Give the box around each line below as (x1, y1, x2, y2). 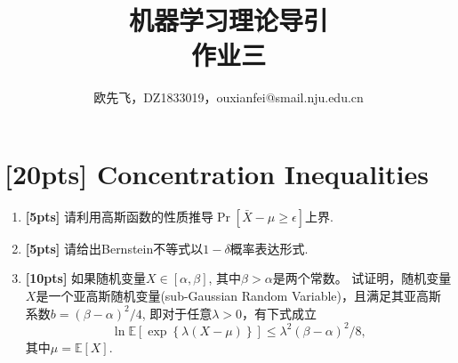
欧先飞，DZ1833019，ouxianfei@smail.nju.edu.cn (93, 88, 364, 107)
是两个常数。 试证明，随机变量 (272, 269, 452, 287)
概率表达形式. (229, 238, 309, 257)
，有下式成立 (242, 303, 317, 322)
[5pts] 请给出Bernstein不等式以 (25, 238, 204, 257)
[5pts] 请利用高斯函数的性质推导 (25, 206, 214, 225)
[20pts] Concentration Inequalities (4, 155, 430, 191)
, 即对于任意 (141, 303, 213, 322)
